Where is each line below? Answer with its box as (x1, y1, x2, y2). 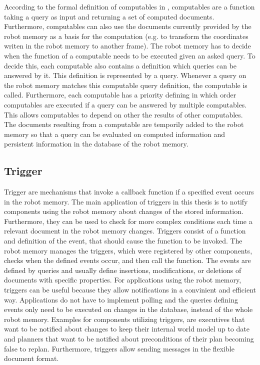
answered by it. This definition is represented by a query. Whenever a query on (4, 70, 246, 80)
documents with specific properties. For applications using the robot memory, (4, 274, 241, 285)
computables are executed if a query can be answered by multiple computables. (4, 99, 247, 109)
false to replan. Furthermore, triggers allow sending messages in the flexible (4, 343, 234, 353)
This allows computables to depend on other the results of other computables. (4, 109, 243, 119)
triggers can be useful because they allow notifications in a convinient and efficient (4, 284, 256, 295)
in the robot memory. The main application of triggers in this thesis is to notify (4, 196, 248, 206)
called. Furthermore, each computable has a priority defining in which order (4, 89, 236, 100)
